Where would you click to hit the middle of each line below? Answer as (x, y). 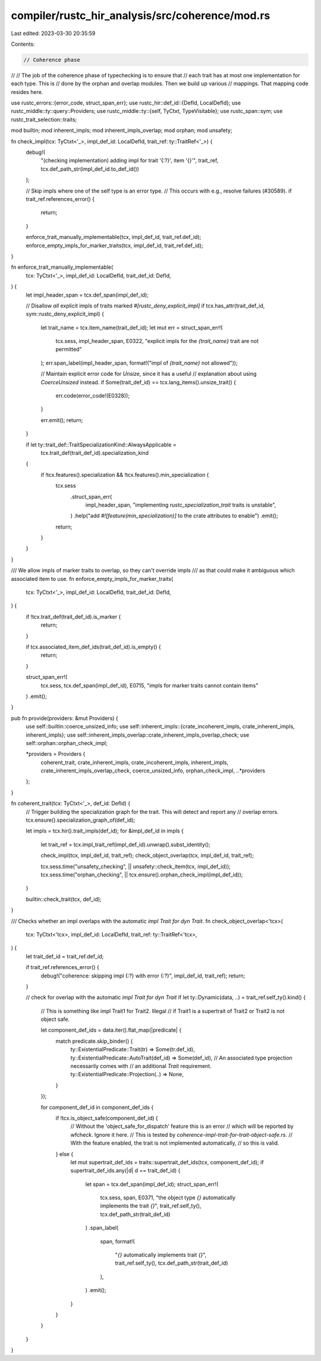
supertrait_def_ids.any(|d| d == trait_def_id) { (125, 1171)
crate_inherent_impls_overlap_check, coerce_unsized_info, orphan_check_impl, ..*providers (153, 771)
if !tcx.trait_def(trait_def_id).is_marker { (73, 617)
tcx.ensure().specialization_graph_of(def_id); (81, 820)
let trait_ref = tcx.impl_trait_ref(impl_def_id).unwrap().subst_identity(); (126, 844)
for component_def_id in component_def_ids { (97, 1107)
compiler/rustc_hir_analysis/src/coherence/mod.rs (141, 15)
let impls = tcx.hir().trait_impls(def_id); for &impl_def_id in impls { (105, 831)
